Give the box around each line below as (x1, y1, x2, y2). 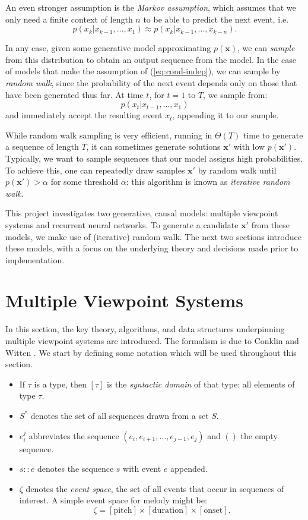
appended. (170, 462, 208, 475)
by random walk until (198, 163, 277, 176)
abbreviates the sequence (28, 429, 119, 442)
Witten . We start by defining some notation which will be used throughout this (5, 346, 297, 358)
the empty (240, 429, 278, 442)
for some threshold (50, 175, 119, 188)
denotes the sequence (37, 462, 114, 475)
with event (123, 462, 161, 475)
